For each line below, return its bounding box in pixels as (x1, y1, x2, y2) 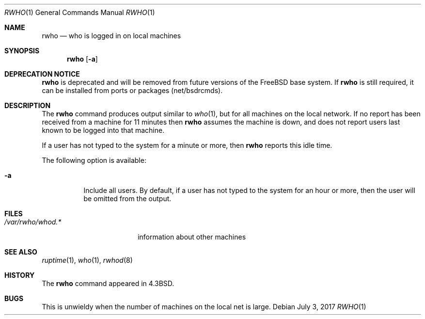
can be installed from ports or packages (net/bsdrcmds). (42, 86, 223, 95)
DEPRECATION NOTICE (4, 70, 80, 78)
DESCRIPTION (4, 101, 51, 110)
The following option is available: (42, 156, 146, 164)
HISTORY (4, 271, 35, 279)
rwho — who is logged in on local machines (42, 32, 181, 40)
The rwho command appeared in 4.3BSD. (42, 279, 174, 287)
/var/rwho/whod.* (4, 218, 62, 226)
